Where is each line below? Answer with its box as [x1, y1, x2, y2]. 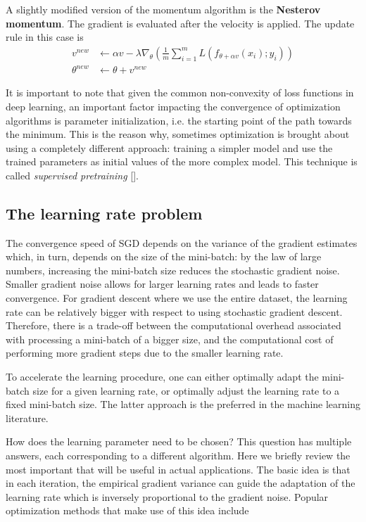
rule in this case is [6, 30, 84, 44]
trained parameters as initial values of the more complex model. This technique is [6, 154, 358, 169]
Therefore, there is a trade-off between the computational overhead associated [6, 318, 341, 333]
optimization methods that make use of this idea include [6, 503, 249, 518]
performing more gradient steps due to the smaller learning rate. [6, 345, 284, 360]
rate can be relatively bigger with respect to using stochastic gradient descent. [6, 304, 343, 319]
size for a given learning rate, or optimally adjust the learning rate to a [32, 383, 340, 397]
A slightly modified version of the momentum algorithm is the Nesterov [6, 2, 321, 16]
